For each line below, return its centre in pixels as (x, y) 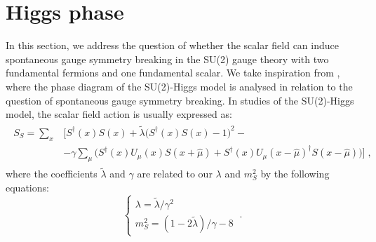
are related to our (175, 174)
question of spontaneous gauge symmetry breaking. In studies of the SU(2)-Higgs (180, 100)
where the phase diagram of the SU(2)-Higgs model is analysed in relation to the (179, 86)
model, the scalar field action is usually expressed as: (119, 114)
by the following (295, 174)
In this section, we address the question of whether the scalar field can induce (172, 45)
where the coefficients (52, 174)
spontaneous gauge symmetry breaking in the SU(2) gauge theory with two (167, 59)
